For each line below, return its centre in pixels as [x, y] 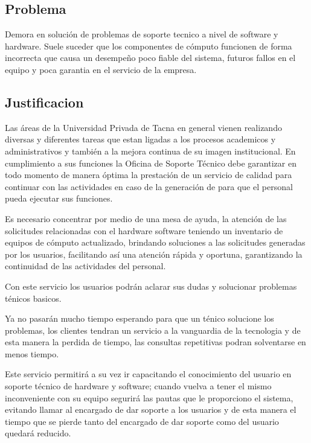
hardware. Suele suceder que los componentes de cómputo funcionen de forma [149, 46]
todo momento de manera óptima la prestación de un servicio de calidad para [149, 175]
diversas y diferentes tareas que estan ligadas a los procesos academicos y [140, 139]
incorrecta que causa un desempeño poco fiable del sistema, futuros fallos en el [150, 58]
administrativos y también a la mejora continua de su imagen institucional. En [150, 151]
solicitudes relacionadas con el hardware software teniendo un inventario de [144, 230]
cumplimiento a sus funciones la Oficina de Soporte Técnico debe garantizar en [151, 163]
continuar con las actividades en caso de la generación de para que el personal [149, 186]
